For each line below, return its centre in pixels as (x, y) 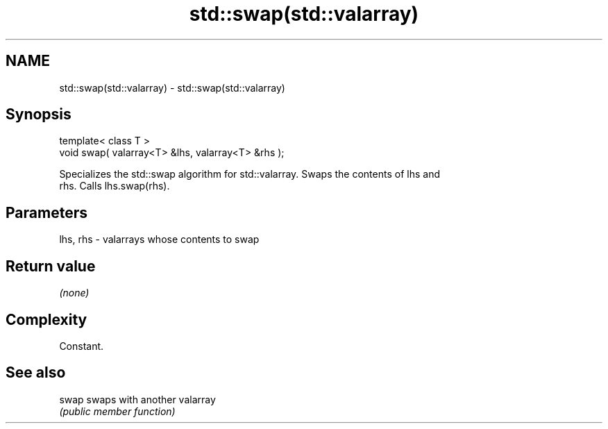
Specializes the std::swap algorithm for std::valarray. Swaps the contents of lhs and (250, 174)
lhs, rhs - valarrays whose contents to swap (159, 239)
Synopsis (39, 115)
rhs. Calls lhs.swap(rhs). (115, 186)
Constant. (82, 346)
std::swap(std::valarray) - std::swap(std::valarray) (172, 87)
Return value (51, 266)
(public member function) (117, 411)
